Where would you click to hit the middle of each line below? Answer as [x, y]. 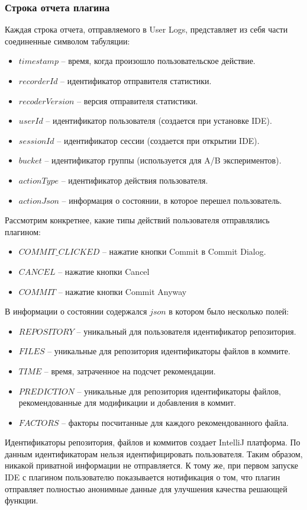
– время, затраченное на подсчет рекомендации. [130, 371]
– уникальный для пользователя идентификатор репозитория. [186, 331]
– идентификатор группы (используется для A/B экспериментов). [163, 160]
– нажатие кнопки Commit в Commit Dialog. [184, 251]
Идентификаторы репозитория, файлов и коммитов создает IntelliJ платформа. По [153, 442]
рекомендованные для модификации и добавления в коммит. [127, 402]
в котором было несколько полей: [229, 311]
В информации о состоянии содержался [76, 311]
